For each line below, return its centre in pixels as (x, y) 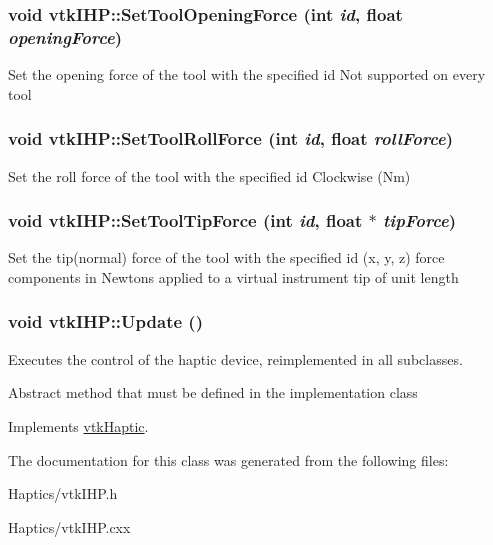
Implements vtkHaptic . (78, 425)
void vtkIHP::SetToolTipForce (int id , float (185, 220)
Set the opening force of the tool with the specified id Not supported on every (247, 74)
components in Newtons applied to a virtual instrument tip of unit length (233, 276)
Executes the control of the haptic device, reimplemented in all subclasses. (235, 358)
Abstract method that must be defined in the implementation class (213, 392)
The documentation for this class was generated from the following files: (228, 459)
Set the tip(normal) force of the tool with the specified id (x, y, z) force (226, 257)
